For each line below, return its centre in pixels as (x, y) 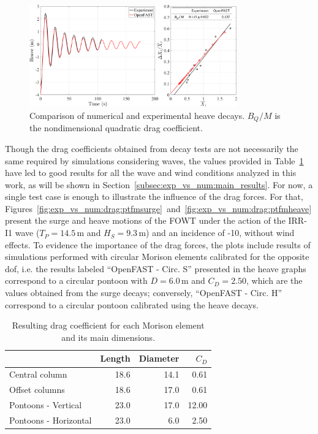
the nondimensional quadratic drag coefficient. (116, 128)
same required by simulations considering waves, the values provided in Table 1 (154, 160)
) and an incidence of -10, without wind (220, 233)
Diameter (159, 358)
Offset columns (37, 390)
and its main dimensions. (108, 337)
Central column (38, 374)
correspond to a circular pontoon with (76, 280)
